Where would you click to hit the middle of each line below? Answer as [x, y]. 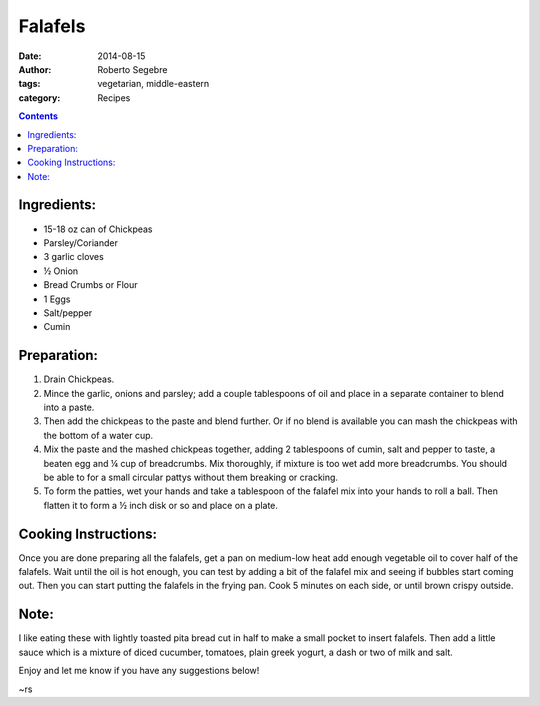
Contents [38, 116]
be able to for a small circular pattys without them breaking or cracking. [191, 477]
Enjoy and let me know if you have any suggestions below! [139, 671]
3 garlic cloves [73, 257]
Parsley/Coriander [81, 242]
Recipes [114, 97]
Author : [35, 69]
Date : [30, 56]
